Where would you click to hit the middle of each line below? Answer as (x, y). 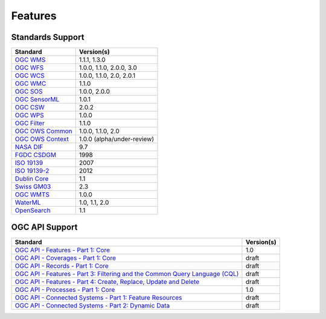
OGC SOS (29, 92)
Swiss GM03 (33, 187)
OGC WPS (30, 115)
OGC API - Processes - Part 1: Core (65, 289)
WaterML (28, 202)
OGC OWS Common (43, 131)
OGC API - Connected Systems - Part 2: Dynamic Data (92, 305)
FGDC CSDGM (36, 155)
